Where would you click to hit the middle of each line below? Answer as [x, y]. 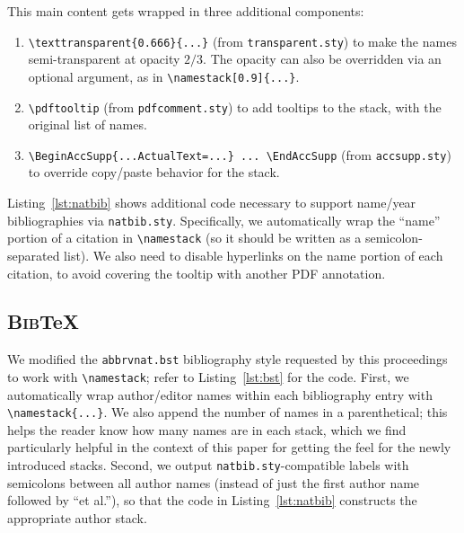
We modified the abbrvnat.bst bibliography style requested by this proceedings [228, 359]
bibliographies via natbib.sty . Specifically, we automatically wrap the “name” [224, 220]
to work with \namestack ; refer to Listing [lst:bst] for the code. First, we [208, 376]
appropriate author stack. [77, 517]
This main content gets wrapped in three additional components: [186, 11]
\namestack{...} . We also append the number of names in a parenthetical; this [228, 412]
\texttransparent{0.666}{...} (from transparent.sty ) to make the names [242, 41]
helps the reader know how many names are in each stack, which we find [207, 429]
